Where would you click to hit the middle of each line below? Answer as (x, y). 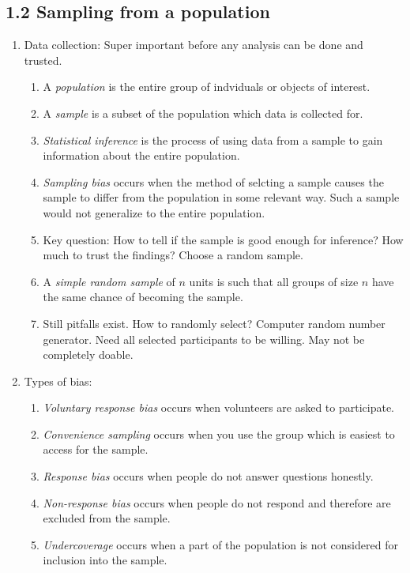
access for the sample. (96, 449)
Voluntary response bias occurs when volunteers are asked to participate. (218, 407)
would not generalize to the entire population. (154, 212)
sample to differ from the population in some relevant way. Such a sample (221, 197)
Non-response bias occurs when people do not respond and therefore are (217, 502)
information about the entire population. (141, 155)
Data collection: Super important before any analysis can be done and (194, 45)
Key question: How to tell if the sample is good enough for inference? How (223, 239)
